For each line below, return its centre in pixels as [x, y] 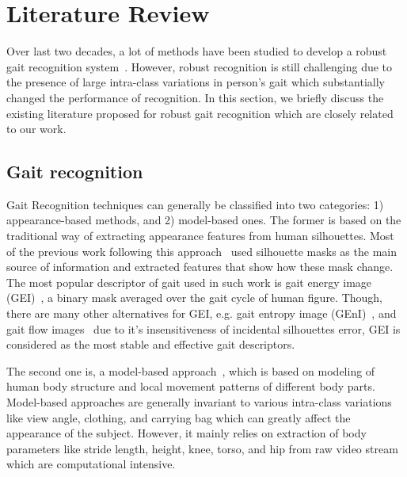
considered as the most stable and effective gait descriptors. [151, 344]
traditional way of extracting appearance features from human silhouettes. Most [200, 236]
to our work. [36, 129]
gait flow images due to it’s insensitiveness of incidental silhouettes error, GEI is [203, 328]
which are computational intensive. [91, 464]
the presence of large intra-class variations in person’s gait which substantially [196, 82]
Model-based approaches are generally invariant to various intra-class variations [199, 402]
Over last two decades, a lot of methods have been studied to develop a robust [197, 51]
